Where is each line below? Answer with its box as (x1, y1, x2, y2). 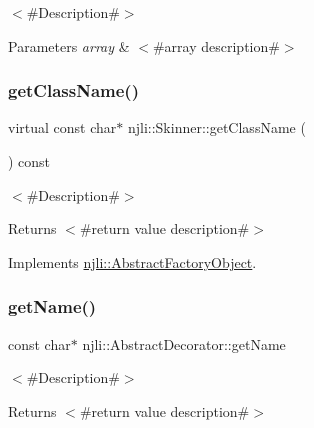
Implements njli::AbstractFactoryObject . (8, 251, 257, 272)
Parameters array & (8, 35, 130, 56)
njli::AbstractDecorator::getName (82, 333, 286, 354)
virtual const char (8, 117, 117, 138)
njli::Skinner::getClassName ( (127, 117, 306, 138)
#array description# (152, 35, 280, 56)
